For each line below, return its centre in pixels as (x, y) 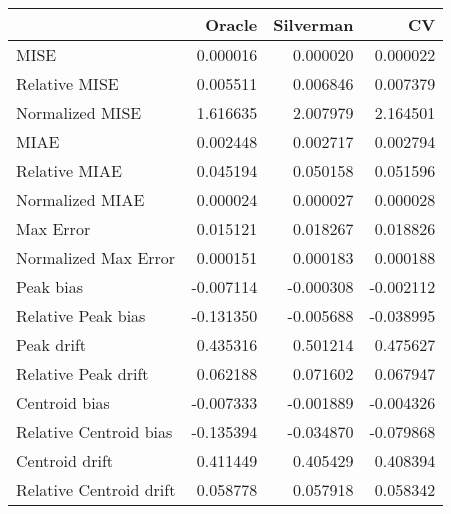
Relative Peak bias (81, 315)
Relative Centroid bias (94, 431)
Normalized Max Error (96, 257)
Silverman (313, 24)
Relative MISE (67, 83)
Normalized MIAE (80, 199)
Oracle (231, 24)
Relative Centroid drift (96, 489)
